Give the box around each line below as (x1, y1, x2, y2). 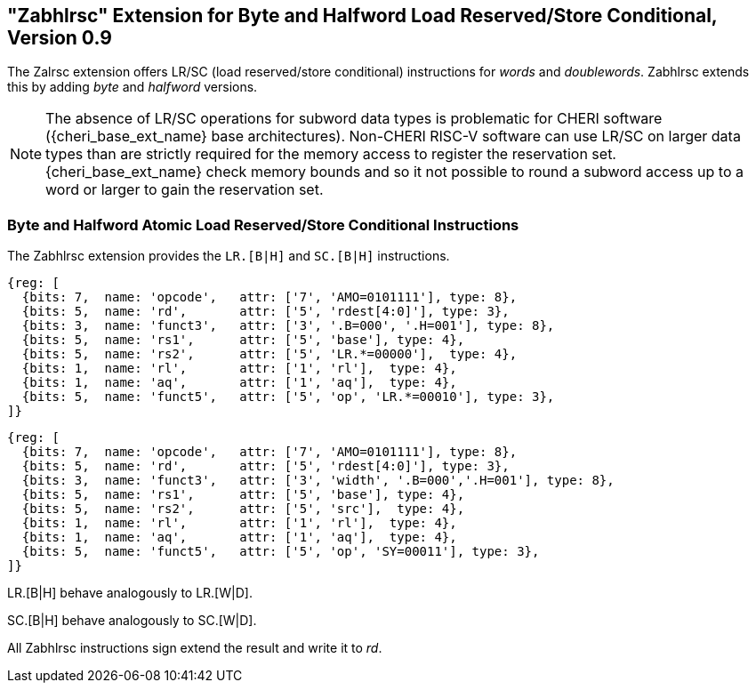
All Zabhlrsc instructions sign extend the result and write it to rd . (7, 640, 382, 656)
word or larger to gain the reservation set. (45, 181, 324, 199)
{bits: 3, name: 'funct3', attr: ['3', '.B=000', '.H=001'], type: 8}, (21, 318, 555, 333)
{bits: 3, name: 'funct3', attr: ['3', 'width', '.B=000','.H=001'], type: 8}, (21, 473, 615, 488)
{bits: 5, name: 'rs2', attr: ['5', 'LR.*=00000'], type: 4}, (21, 347, 518, 362)
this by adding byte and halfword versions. (7, 79, 258, 95)
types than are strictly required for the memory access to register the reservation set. (45, 145, 616, 164)
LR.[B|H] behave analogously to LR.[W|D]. (7, 585, 253, 601)
